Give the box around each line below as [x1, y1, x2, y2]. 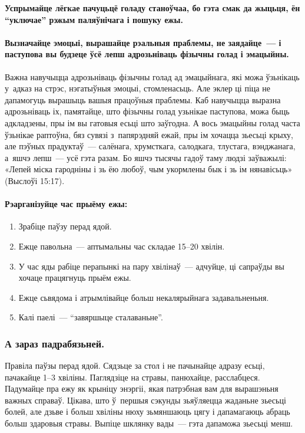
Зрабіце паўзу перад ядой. [18, 220, 112, 232]
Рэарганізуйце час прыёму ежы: [5, 198, 128, 210]
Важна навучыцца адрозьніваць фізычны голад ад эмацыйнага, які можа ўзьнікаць [5, 70, 300, 83]
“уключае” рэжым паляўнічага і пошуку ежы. [5, 13, 183, 25]
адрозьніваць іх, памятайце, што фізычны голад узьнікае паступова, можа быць [5, 105, 290, 117]
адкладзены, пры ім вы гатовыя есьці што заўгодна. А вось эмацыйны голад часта [5, 116, 300, 129]
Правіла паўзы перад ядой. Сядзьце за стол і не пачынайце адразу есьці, [5, 359, 265, 372]
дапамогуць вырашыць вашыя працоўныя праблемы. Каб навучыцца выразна [5, 93, 281, 106]
